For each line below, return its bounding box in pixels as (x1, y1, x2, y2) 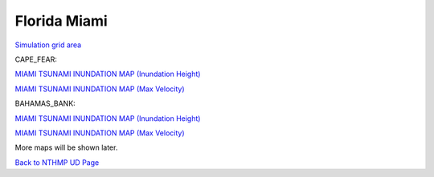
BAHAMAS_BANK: (14, 99, 76, 108)
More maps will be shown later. (14, 143, 118, 152)
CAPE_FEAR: (14, 54, 58, 64)
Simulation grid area (14, 40, 82, 50)
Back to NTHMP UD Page (14, 157, 100, 167)
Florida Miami (14, 12, 108, 30)
